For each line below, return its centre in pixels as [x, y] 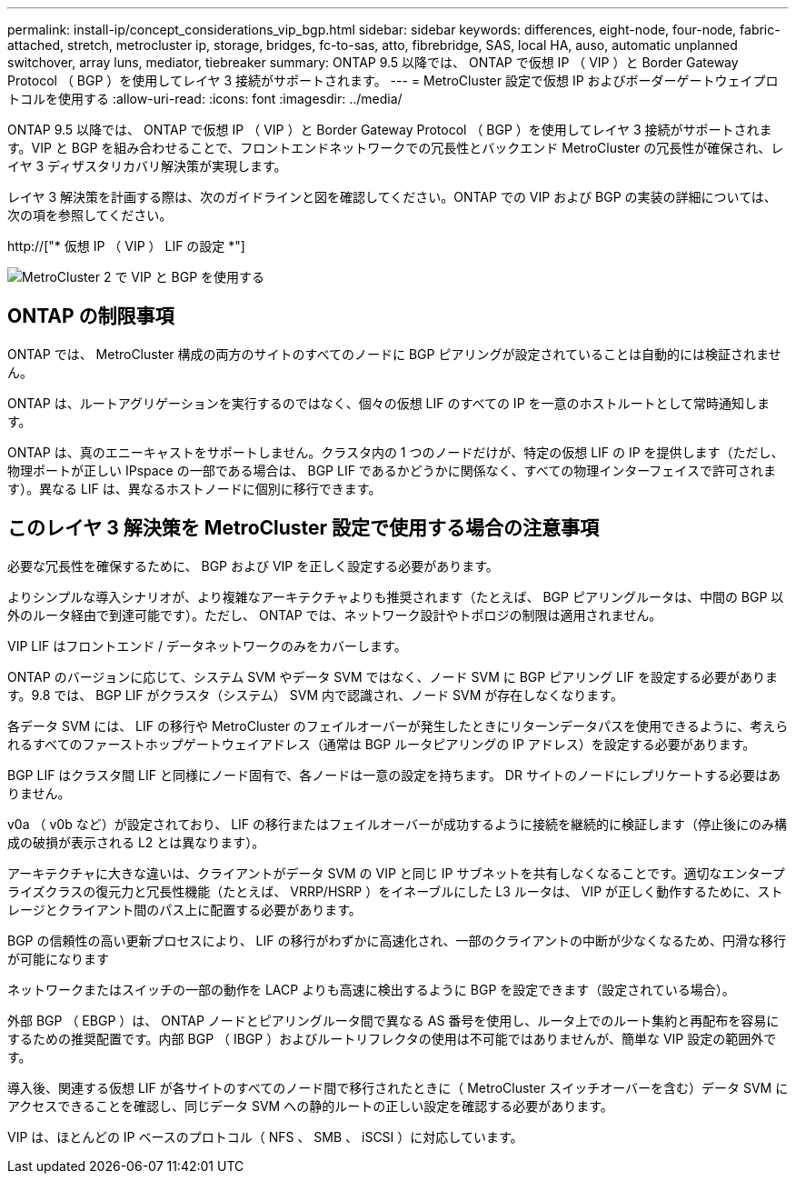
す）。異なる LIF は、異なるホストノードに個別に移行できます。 [194, 488]
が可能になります [58, 958]
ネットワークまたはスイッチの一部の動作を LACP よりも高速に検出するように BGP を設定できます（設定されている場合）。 [371, 989]
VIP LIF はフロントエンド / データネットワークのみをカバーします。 [207, 646]
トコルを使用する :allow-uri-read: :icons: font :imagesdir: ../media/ [205, 99]
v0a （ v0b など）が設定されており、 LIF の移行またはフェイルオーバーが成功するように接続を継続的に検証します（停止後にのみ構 [397, 824]
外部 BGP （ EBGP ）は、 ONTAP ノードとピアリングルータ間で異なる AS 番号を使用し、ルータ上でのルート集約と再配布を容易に [393, 1020]
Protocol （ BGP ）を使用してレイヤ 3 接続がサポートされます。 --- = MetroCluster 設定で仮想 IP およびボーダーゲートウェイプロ [393, 80]
